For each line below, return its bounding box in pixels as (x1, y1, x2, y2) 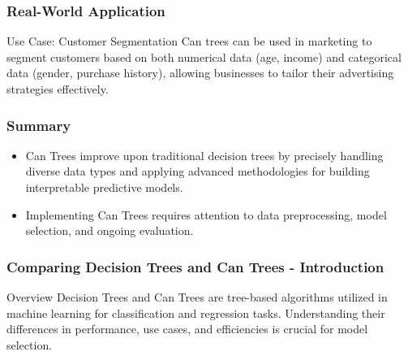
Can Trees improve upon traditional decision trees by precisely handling (25, 146, 384, 163)
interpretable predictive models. (25, 179, 183, 195)
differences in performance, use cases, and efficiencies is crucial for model (6, 320, 368, 337)
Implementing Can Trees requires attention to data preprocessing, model (25, 206, 387, 223)
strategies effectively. (6, 80, 109, 97)
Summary (6, 115, 71, 135)
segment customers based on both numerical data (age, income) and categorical (6, 48, 402, 65)
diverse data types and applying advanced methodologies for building (25, 163, 370, 180)
